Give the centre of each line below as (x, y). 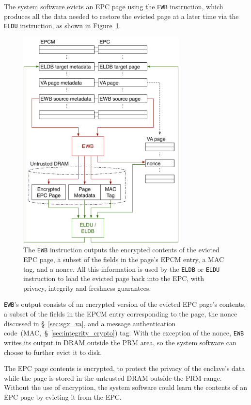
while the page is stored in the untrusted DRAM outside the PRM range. (113, 378)
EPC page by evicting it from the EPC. (63, 396)
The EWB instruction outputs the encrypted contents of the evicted (121, 250)
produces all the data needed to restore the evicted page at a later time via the (121, 16)
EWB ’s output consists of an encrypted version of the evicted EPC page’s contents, (125, 304)
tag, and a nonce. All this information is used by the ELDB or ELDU (122, 269)
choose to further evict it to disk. (53, 352)
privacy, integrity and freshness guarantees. (87, 288)
